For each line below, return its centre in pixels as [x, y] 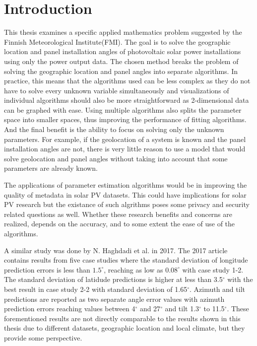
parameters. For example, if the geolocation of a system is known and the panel [125, 139]
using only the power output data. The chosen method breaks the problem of [121, 61]
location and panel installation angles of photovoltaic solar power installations [123, 51]
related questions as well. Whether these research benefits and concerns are [118, 214]
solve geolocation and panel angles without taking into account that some [116, 158]
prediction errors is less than [47, 269]
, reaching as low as [133, 269]
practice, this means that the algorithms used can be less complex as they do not [127, 81]
